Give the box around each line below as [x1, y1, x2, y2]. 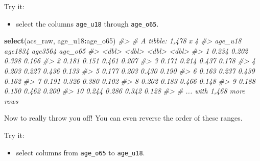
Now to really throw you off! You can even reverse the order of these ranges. [4, 112, 243, 123]
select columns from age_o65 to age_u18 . [16, 147, 145, 157]
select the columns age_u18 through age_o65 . [16, 18, 159, 29]
